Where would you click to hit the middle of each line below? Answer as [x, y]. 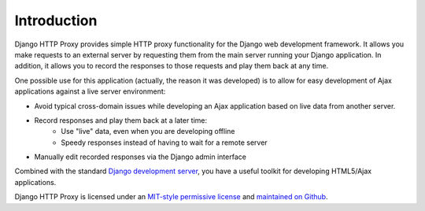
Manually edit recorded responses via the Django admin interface [140, 157]
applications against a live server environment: [90, 91]
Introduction [56, 20]
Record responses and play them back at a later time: [121, 120]
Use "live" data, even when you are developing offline [148, 131]
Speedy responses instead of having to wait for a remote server [164, 143]
